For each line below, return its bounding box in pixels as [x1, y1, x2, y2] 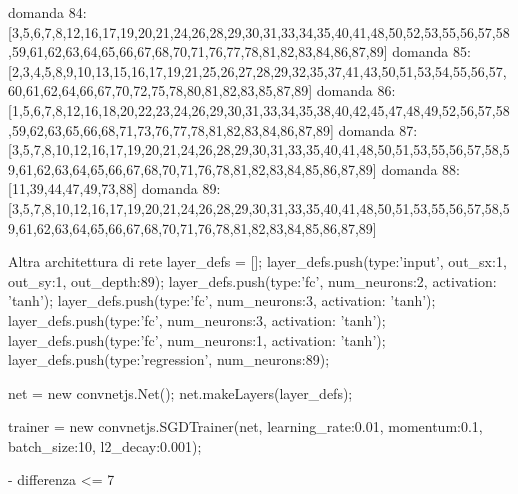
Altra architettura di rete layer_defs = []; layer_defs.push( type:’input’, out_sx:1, [8, 251, 507, 272]
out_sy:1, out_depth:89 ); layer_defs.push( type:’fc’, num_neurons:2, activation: [8, 270, 497, 291]
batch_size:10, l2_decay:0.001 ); [8, 435, 202, 456]
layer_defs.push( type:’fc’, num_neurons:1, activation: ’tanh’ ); [8, 329, 386, 350]
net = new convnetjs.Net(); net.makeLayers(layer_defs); [8, 382, 353, 403]
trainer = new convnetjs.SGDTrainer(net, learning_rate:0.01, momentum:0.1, [8, 416, 483, 437]
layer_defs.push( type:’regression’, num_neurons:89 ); [8, 349, 330, 370]
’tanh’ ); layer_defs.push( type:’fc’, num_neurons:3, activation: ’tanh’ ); [8, 290, 436, 311]
